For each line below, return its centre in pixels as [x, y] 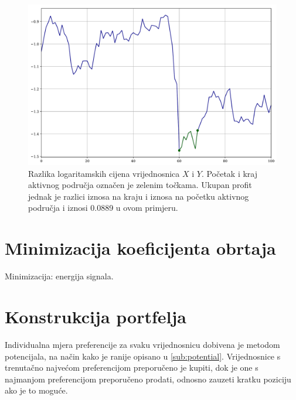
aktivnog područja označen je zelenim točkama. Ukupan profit [140, 185]
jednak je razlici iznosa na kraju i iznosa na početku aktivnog [139, 196]
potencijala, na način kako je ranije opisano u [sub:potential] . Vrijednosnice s [143, 356]
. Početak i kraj [229, 173]
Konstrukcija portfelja [96, 316]
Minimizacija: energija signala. [59, 276]
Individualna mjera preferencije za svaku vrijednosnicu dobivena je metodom [142, 344]
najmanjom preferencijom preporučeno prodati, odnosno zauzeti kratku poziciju [148, 379]
